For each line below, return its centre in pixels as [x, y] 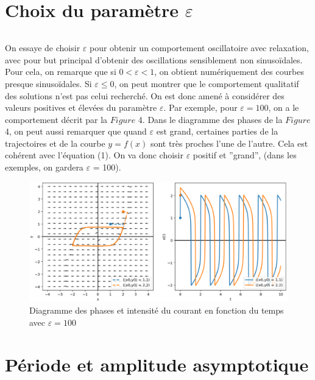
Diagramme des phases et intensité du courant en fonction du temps [157, 310]
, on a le [284, 107]
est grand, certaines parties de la [217, 131]
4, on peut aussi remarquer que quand [76, 131]
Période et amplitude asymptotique [157, 364]
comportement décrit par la [56, 119]
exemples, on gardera [44, 167]
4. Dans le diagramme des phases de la [210, 119]
